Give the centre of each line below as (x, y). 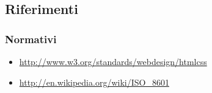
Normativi (31, 39)
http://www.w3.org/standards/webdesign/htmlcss (113, 61)
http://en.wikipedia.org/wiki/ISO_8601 (94, 82)
